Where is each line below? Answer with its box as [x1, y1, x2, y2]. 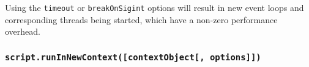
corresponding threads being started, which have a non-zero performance [5, 13, 278, 26]
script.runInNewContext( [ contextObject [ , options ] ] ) [5, 52, 261, 62]
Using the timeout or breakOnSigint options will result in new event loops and [5, 1, 304, 13]
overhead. [5, 25, 40, 38]
